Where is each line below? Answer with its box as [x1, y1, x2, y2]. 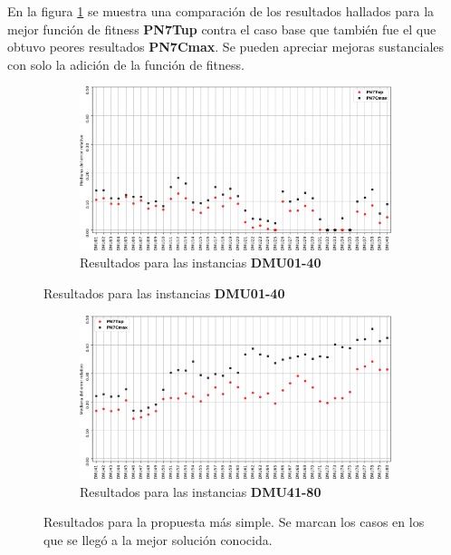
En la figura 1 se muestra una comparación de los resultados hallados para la [7, 2, 435, 20]
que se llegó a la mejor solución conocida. [43, 530, 273, 549]
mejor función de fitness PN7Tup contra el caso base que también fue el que [7, 19, 437, 38]
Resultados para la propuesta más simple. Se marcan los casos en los [43, 512, 425, 531]
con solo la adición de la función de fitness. [7, 54, 245, 73]
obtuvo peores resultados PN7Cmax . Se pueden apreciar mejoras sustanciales [7, 37, 445, 56]
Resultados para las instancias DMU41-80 [80, 482, 321, 501]
